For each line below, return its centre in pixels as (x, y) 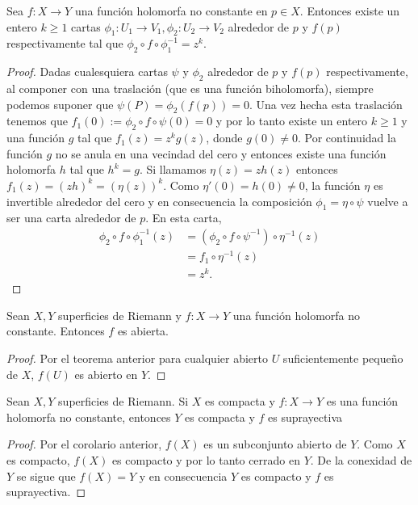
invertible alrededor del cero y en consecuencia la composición (159, 201)
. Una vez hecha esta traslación (326, 104)
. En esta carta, (184, 218)
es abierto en (106, 374)
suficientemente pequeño (343, 358)
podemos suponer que (60, 104)
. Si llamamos (173, 169)
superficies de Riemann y (120, 315)
